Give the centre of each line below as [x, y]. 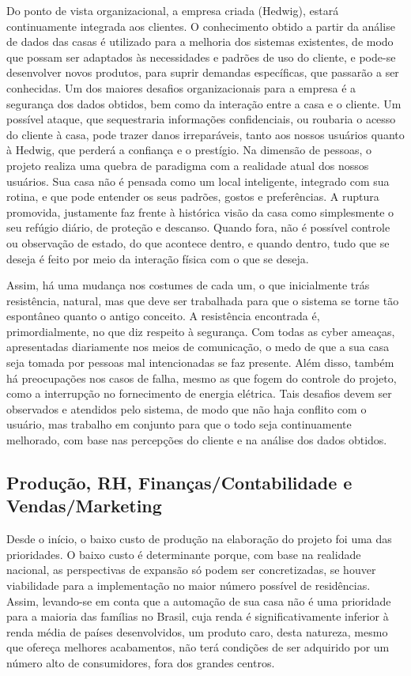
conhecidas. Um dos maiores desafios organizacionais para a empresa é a [181, 87]
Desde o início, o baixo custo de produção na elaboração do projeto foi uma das [199, 539]
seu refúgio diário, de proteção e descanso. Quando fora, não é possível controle [198, 227]
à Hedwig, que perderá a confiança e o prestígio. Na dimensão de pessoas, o [189, 150]
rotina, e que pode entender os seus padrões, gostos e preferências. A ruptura [193, 196]
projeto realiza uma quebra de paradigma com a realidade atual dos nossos [188, 165]
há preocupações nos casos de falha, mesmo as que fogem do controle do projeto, [202, 378]
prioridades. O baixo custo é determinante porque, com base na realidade [184, 554]
